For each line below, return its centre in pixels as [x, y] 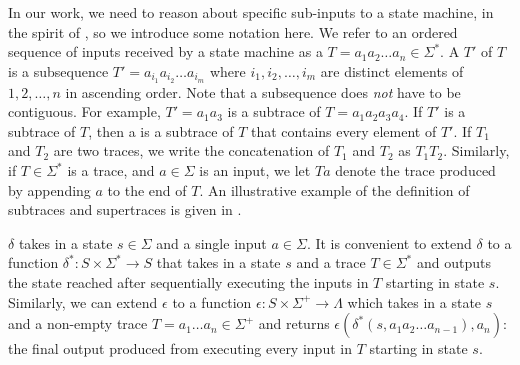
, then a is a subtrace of [161, 130]
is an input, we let [255, 170]
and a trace [331, 262]
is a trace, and [111, 170]
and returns [294, 323]
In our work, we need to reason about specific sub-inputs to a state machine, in [251, 12]
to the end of [147, 189]
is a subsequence [58, 70]
